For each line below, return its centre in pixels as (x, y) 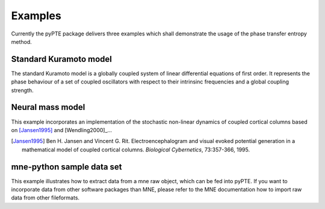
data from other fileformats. (45, 198)
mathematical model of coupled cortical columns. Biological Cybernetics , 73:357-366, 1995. (136, 150)
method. (22, 41)
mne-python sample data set (67, 167)
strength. (22, 90)
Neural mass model (48, 107)
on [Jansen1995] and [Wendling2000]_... (62, 130)
